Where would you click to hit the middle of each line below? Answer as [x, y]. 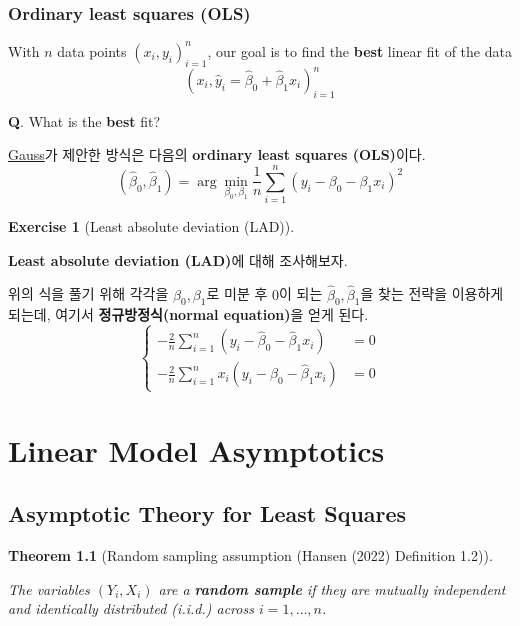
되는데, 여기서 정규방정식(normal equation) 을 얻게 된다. [188, 314]
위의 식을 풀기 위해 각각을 [88, 293]
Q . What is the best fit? [84, 120]
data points [92, 50]
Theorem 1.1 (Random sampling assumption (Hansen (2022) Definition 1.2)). [250, 555]
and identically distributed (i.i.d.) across [131, 608]
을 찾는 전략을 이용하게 [432, 293]
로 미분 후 [237, 293]
